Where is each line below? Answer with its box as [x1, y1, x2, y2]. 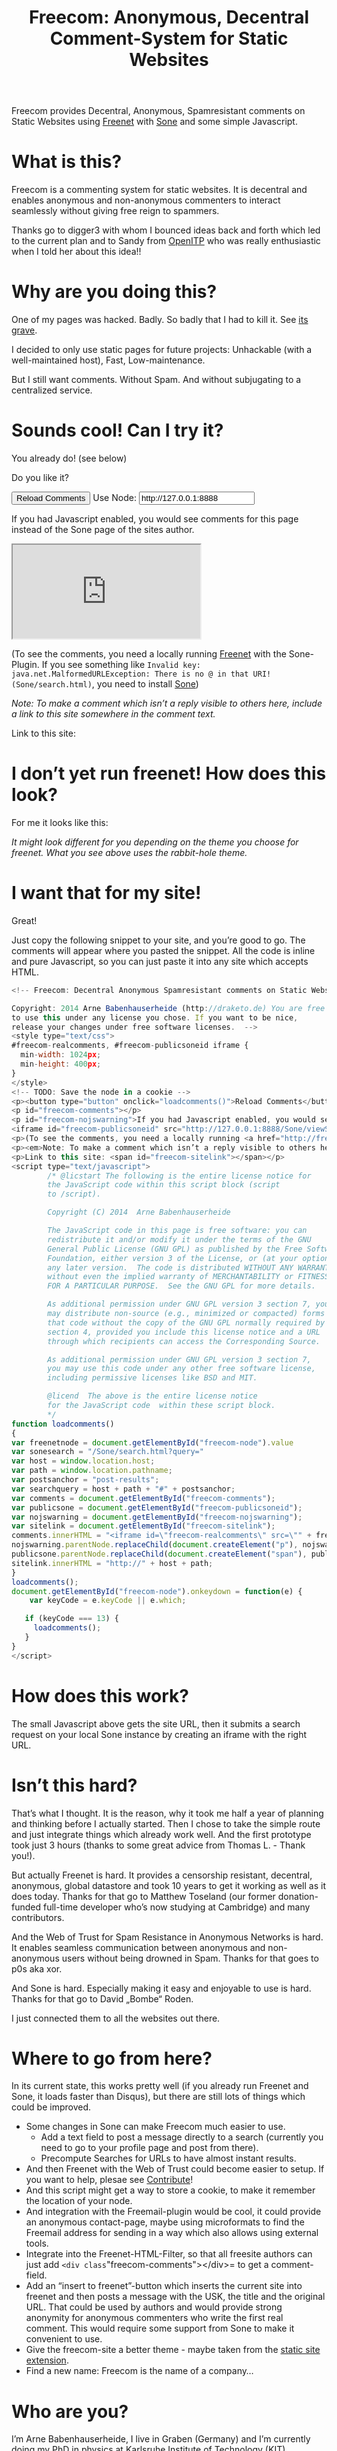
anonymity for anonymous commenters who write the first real [25, 2312, 284, 2324]
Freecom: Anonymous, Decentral [28, 6, 310, 29]
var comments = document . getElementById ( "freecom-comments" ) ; [11, 1493, 276, 1503]
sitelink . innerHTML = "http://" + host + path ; [11, 1558, 214, 1568]
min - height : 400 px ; [20, 1059, 102, 1069]
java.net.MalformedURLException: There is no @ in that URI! [11, 669, 272, 679]
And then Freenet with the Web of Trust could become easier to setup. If [25, 2163, 325, 2175]
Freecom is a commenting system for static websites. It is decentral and [11, 184, 308, 196]
